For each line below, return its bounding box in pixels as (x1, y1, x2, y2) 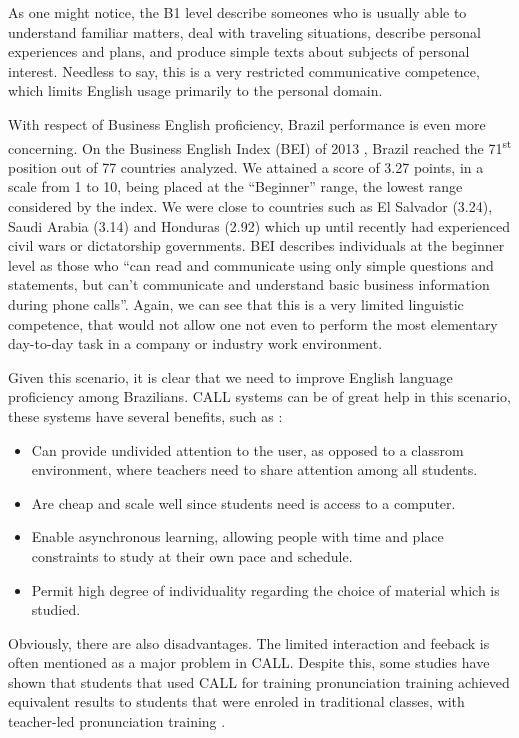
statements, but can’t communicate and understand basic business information (8, 274, 490, 295)
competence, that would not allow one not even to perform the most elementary (8, 313, 498, 334)
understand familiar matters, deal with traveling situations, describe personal (8, 21, 481, 42)
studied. (31, 599, 81, 620)
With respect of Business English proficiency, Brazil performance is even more (8, 113, 486, 134)
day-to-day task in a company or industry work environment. (8, 333, 383, 354)
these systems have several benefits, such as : (8, 405, 283, 426)
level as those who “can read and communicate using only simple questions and (8, 254, 494, 275)
